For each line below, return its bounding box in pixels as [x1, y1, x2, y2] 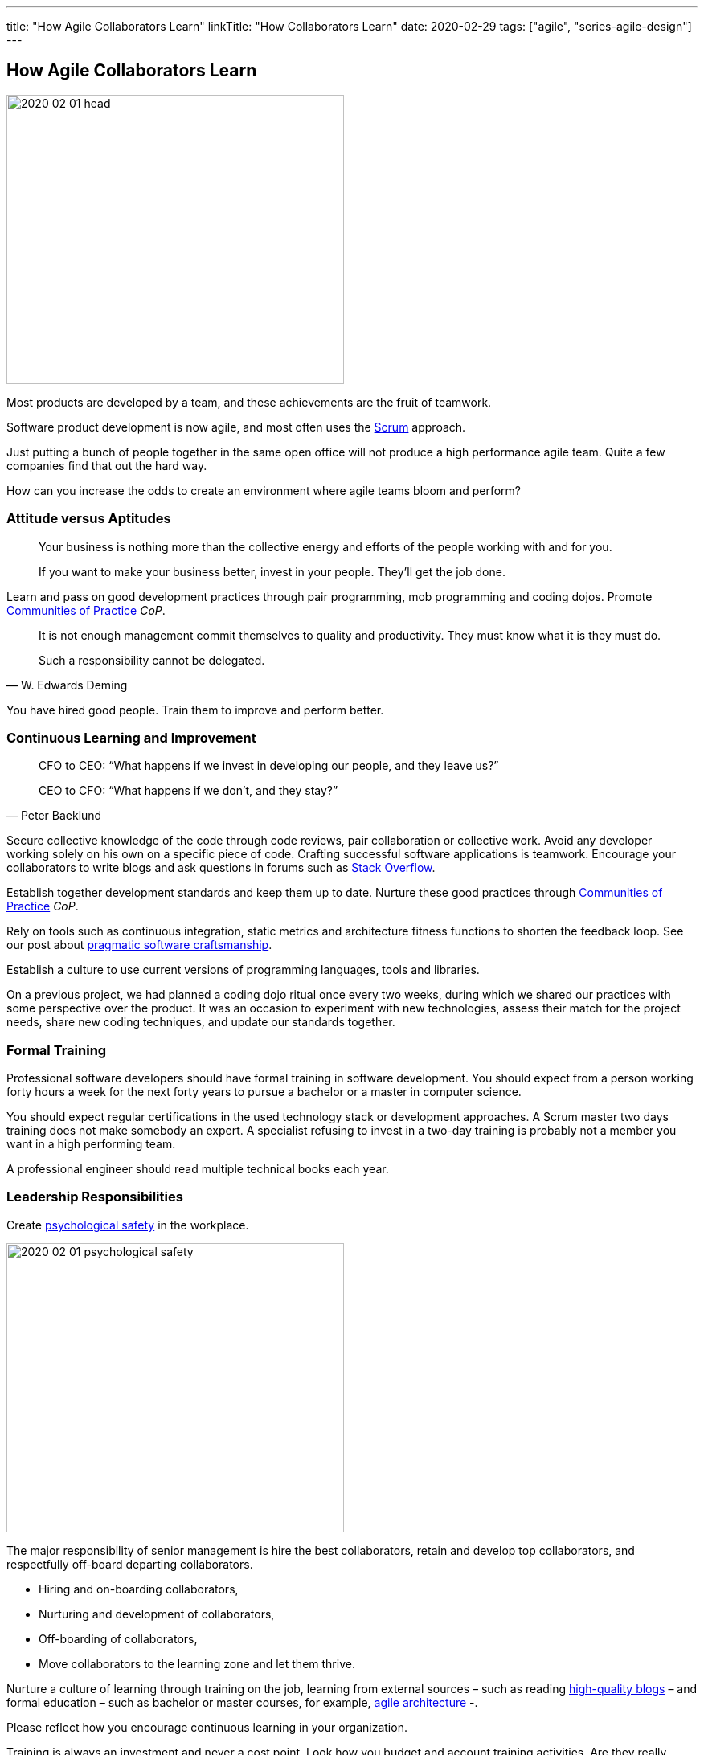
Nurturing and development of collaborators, [39, 1606, 275, 1621]
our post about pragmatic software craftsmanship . [6, 938, 272, 952]
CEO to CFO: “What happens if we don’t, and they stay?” [39, 783, 338, 798]
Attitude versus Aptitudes [6, 510, 171, 527]
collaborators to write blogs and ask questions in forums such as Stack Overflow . [6, 861, 436, 875]
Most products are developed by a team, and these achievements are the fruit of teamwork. [6, 395, 492, 409]
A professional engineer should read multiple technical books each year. [6, 1162, 389, 1176]
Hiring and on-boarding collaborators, [39, 1581, 239, 1596]
